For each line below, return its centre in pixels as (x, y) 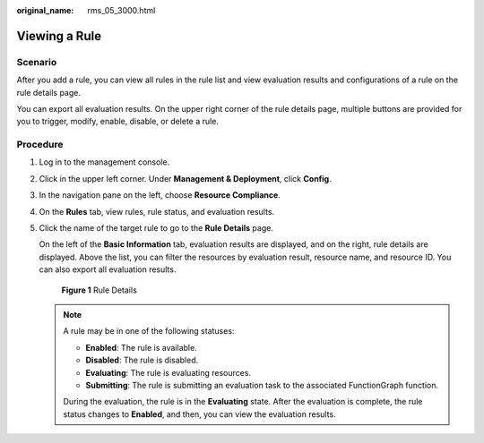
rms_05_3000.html (121, 10)
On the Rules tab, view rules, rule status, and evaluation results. (157, 211)
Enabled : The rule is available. (141, 347)
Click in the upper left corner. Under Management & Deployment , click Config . (185, 178)
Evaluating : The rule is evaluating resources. (168, 372)
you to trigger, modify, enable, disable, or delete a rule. (118, 122)
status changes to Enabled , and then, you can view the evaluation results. (199, 414)
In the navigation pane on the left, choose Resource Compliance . (160, 195)
